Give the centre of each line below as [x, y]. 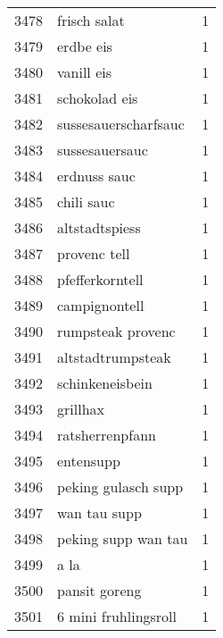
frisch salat [91, 20]
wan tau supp [99, 512]
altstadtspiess [99, 227]
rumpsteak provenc [116, 331]
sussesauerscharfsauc [121, 124]
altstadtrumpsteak [114, 357]
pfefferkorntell [100, 279]
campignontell [101, 305]
